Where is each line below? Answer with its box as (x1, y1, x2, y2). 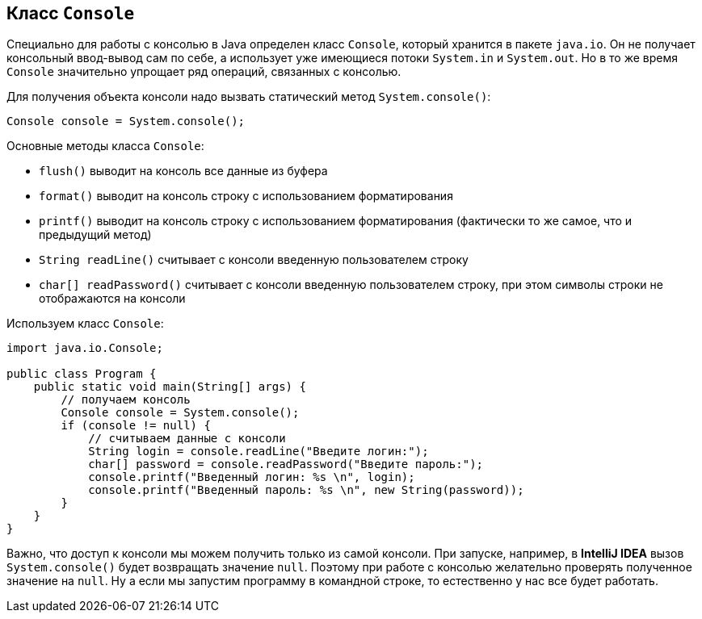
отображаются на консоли (39, 291, 186, 306)
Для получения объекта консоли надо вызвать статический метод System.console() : (6, 90, 491, 104)
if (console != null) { (61, 419, 211, 433)
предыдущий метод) (39, 228, 152, 242)
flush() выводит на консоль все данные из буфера (39, 164, 328, 178)
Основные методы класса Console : (6, 139, 204, 153)
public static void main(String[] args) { (33, 380, 306, 394)
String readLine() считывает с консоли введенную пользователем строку (39, 253, 469, 267)
